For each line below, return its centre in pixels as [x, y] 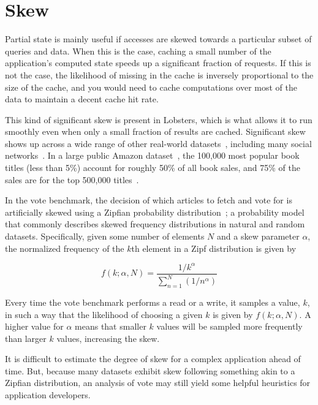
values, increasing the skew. [108, 338]
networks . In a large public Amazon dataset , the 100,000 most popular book [152, 155]
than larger [26, 338]
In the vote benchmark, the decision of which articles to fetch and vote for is [149, 200]
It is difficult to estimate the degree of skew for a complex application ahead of [153, 359]
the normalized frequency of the [65, 248]
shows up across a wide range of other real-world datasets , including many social [158, 143]
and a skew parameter [258, 236]
